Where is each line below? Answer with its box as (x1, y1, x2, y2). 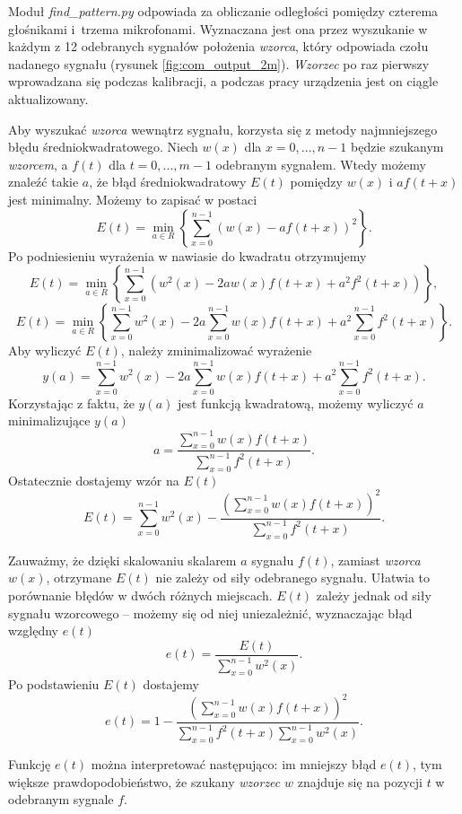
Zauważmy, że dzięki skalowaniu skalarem (8, 550, 237, 569)
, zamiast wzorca (330, 550, 421, 569)
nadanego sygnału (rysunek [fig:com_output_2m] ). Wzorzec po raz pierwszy (8, 54, 430, 73)
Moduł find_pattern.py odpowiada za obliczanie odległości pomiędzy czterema (8, 2, 439, 20)
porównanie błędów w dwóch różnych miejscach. (8, 585, 273, 604)
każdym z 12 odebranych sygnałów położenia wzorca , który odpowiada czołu (8, 37, 429, 56)
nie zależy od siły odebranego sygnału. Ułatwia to (155, 568, 431, 587)
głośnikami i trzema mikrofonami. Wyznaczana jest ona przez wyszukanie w (8, 19, 428, 38)
